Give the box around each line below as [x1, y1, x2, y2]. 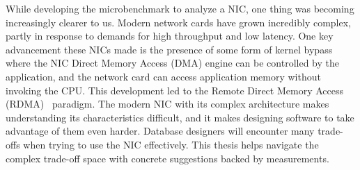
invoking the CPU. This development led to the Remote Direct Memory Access [6, 83, 343, 97]
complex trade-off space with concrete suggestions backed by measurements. [6, 151, 329, 165]
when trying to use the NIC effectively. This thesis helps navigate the [23, 137, 319, 151]
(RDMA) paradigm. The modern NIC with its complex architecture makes [6, 96, 329, 111]
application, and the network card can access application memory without [6, 69, 321, 83]
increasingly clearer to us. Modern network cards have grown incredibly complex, [6, 15, 351, 29]
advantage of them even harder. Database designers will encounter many [6, 124, 315, 138]
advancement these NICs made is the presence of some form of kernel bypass [6, 42, 333, 56]
